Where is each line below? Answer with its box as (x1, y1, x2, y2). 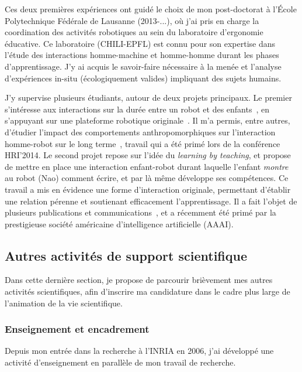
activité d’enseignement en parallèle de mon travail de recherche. (5, 356, 236, 368)
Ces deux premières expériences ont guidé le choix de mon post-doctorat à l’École (5, 3, 297, 15)
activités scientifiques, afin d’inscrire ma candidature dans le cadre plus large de (5, 285, 290, 298)
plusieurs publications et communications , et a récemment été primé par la (5, 206, 276, 219)
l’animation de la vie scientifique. (5, 296, 123, 309)
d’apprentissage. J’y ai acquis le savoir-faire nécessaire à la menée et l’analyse (5, 60, 282, 72)
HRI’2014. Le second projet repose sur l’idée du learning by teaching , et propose (5, 149, 291, 161)
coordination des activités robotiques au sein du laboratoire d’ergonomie (5, 26, 263, 38)
